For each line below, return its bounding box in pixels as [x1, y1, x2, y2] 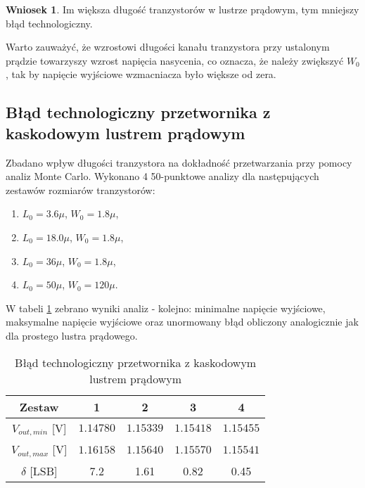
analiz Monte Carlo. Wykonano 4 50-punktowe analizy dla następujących [6, 169, 319, 184]
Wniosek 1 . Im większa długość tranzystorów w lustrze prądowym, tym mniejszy [6, 2, 359, 16]
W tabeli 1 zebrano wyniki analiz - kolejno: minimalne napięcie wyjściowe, [6, 300, 326, 315]
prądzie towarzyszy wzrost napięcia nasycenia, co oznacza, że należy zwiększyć [6, 53, 344, 68]
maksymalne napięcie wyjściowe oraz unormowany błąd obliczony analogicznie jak [6, 314, 359, 329]
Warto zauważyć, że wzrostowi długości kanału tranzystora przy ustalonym [6, 39, 330, 54]
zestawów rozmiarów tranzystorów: [6, 182, 155, 197]
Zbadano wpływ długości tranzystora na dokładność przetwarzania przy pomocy [6, 155, 352, 169]
